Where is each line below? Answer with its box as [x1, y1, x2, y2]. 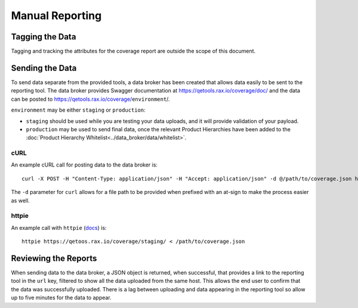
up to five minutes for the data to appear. [11, 294, 112, 301]
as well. [11, 197, 30, 204]
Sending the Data [11, 63, 77, 73]
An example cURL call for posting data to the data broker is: [11, 161, 158, 168]
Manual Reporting [11, 9, 102, 22]
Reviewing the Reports [11, 253, 97, 263]
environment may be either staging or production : [11, 106, 146, 113]
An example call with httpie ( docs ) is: [11, 224, 107, 231]
